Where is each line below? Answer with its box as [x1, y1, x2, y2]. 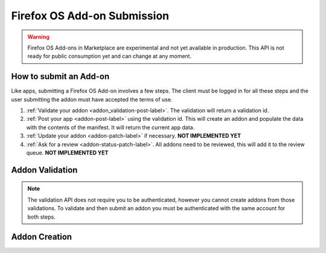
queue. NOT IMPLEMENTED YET [26, 149, 109, 156]
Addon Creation [11, 232, 72, 242]
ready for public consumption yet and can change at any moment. [27, 53, 192, 60]
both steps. [27, 213, 56, 220]
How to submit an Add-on [11, 71, 110, 82]
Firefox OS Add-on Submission [11, 9, 169, 22]
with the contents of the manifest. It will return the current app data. [26, 124, 195, 131]
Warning [27, 33, 50, 40]
